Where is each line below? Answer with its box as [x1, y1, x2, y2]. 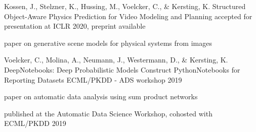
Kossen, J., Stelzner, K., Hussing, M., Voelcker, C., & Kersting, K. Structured [4, 1, 246, 11]
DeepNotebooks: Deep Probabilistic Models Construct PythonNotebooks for [4, 64, 240, 75]
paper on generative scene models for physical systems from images [4, 37, 212, 48]
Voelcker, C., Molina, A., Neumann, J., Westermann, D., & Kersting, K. [4, 54, 228, 65]
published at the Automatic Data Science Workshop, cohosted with [4, 108, 212, 118]
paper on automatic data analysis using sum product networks [4, 91, 198, 102]
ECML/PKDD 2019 [4, 118, 66, 128]
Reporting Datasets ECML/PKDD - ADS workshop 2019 [4, 74, 182, 85]
